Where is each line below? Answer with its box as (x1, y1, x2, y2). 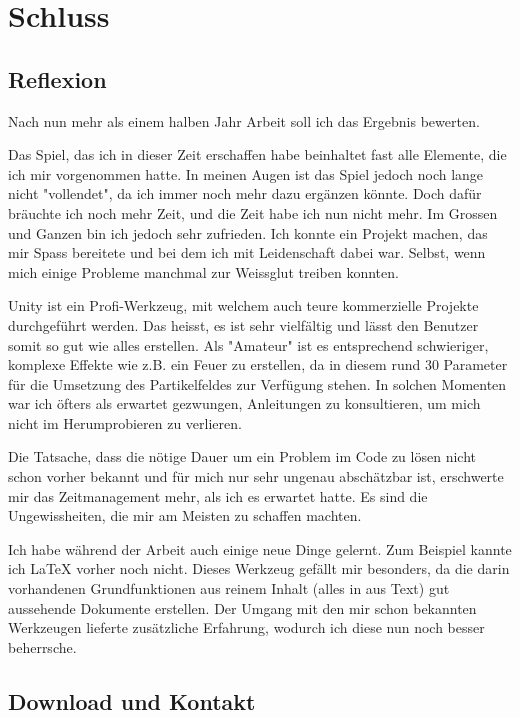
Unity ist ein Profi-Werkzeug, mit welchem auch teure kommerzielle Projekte (8, 295, 479, 316)
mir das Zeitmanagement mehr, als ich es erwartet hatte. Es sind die (8, 485, 428, 506)
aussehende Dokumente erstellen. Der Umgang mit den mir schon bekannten (8, 597, 477, 618)
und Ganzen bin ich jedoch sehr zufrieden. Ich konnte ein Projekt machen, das (8, 222, 488, 243)
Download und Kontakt (8, 685, 256, 716)
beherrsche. (8, 636, 77, 657)
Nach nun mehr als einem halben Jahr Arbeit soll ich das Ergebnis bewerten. (8, 110, 480, 131)
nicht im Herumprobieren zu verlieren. (8, 412, 242, 433)
